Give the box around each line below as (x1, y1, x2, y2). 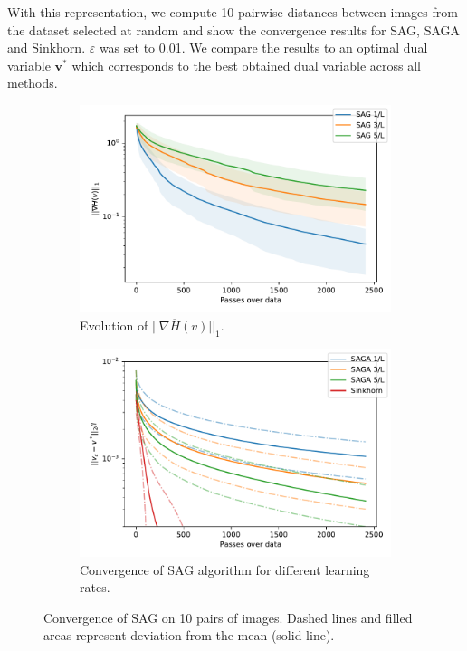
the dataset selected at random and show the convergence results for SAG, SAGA (7, 20, 461, 39)
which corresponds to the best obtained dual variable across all (71, 55, 421, 74)
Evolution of (80, 315, 148, 334)
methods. (7, 73, 58, 92)
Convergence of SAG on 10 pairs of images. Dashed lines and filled (43, 608, 413, 627)
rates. (80, 578, 110, 597)
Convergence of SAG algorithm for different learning (80, 560, 370, 579)
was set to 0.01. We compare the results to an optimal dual (99, 38, 428, 57)
